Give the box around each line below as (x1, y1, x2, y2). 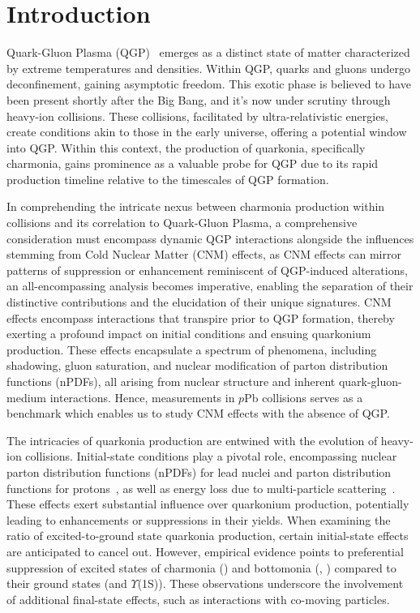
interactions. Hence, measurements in (49, 388, 235, 405)
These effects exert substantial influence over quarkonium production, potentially (6, 495, 409, 512)
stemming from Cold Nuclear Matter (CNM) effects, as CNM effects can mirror (6, 246, 401, 263)
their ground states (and (6, 575, 127, 592)
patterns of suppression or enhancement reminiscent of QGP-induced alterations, (6, 261, 408, 278)
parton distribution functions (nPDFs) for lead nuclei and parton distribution (6, 463, 392, 480)
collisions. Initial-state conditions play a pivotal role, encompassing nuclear (25, 448, 397, 465)
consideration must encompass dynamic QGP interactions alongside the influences (6, 229, 414, 246)
